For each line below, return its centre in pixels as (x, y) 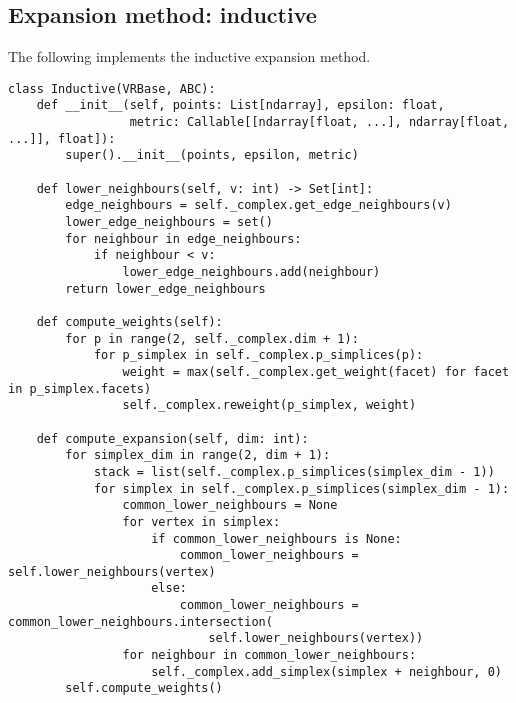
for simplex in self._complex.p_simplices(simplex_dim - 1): (301, 488)
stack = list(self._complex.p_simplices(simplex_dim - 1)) (294, 471)
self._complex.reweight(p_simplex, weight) (269, 405)
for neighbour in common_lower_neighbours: (269, 655)
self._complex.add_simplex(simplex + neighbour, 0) (326, 671)
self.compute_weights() (144, 688)
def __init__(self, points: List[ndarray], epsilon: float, (240, 105)
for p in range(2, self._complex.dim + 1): (212, 338)
